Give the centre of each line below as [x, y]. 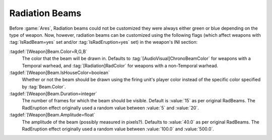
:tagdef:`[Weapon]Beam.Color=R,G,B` [48, 51]
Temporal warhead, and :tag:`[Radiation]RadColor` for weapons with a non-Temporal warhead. [120, 65]
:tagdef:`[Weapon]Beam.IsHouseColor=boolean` [60, 73]
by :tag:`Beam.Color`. [44, 87]
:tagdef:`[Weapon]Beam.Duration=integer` [53, 94]
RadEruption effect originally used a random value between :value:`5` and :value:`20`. [110, 108]
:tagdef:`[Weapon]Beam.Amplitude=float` [52, 115]
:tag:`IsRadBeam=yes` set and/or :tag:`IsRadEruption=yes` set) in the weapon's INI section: [104, 42]
